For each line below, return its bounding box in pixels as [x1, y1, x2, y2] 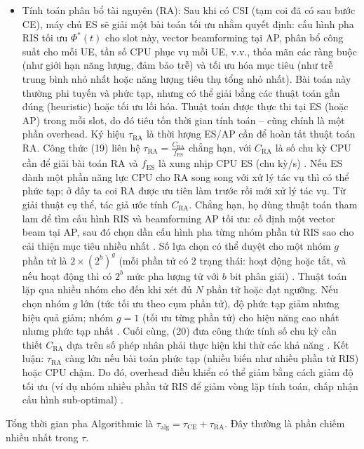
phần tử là [22, 253, 67, 267]
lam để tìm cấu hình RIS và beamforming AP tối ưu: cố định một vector [22, 210, 335, 225]
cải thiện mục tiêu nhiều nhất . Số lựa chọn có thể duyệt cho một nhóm [22, 238, 331, 253]
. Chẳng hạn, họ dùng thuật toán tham [189, 196, 358, 211]
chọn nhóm [22, 296, 70, 311]
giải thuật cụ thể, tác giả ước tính [22, 196, 168, 211]
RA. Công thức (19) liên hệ [22, 140, 140, 154]
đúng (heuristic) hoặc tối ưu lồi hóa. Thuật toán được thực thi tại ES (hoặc [22, 99, 349, 114]
